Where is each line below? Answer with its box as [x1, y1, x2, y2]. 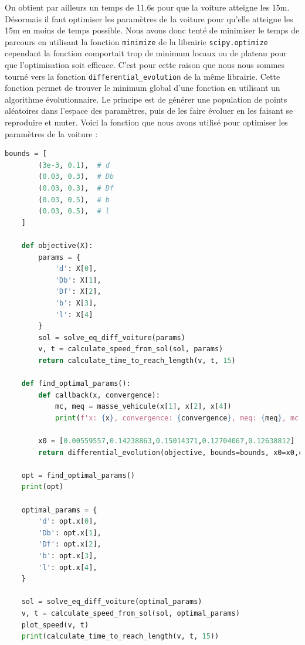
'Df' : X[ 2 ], [55, 287, 101, 296]
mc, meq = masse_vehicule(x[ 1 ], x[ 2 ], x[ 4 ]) [55, 402, 232, 411]
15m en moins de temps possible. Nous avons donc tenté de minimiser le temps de [5, 24, 300, 36]
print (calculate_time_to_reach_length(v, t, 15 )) [21, 632, 219, 641]
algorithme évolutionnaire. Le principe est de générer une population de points [5, 93, 287, 105]
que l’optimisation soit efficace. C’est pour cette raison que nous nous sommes [5, 59, 285, 71]
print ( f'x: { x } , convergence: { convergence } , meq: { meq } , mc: [55, 413, 303, 422]
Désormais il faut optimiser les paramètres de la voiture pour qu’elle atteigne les [5, 12, 293, 25]
